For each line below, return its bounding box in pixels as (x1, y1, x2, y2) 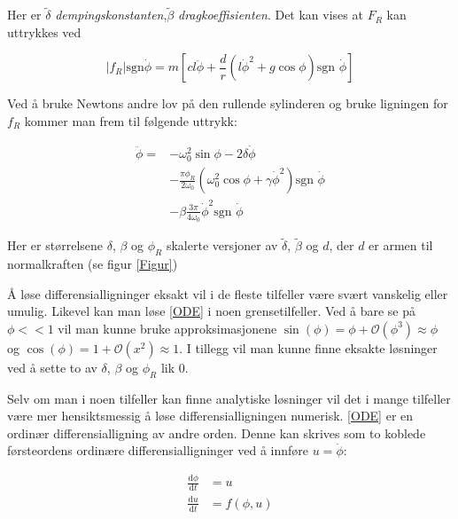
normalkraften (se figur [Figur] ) (7, 255, 178, 273)
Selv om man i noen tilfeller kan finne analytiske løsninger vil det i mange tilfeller (7, 389, 451, 407)
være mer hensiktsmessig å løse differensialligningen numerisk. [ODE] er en (7, 406, 414, 425)
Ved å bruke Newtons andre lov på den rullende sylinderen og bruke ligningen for (7, 94, 448, 113)
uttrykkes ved (7, 22, 82, 41)
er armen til (369, 236, 433, 255)
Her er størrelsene (7, 236, 104, 255)
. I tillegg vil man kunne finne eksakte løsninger (179, 338, 438, 357)
